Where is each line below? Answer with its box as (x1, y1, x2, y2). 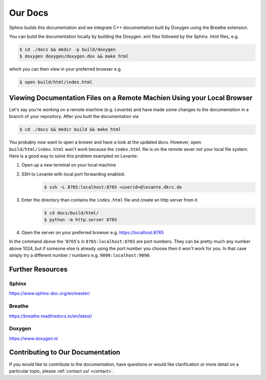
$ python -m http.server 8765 (44, 217, 117, 223)
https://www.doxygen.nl (9, 335, 58, 341)
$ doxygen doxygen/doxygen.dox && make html (19, 54, 129, 59)
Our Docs (9, 7, 49, 18)
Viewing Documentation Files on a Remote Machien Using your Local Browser (9, 93, 253, 102)
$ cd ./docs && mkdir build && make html (19, 127, 121, 132)
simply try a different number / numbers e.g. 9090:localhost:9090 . (9, 252, 151, 258)
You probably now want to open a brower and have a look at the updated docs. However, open (9, 139, 201, 145)
